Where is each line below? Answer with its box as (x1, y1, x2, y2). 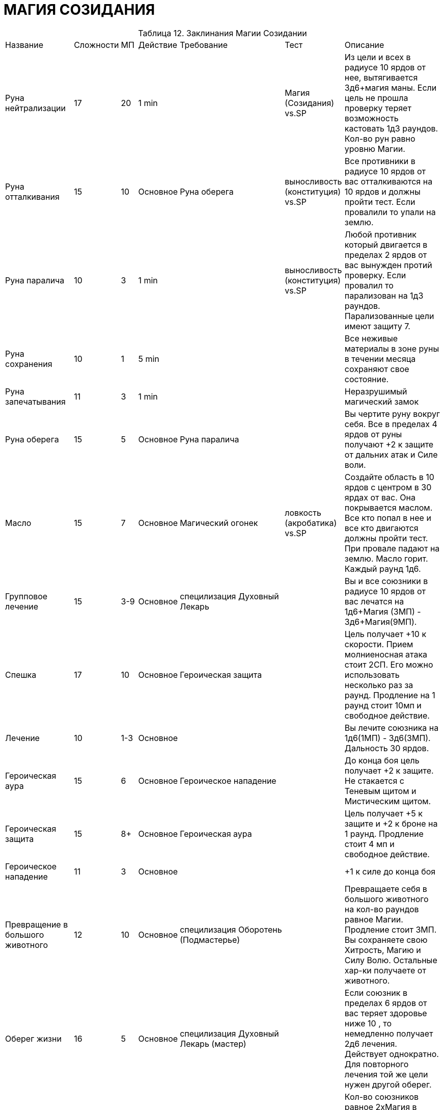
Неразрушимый (344, 386, 407, 397)
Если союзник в (344, 987, 407, 998)
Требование (180, 39, 228, 50)
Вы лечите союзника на (344, 722, 439, 733)
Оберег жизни (5, 1033, 62, 1044)
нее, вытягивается (344, 72, 418, 83)
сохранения (5, 358, 52, 369)
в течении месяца (344, 353, 416, 364)
